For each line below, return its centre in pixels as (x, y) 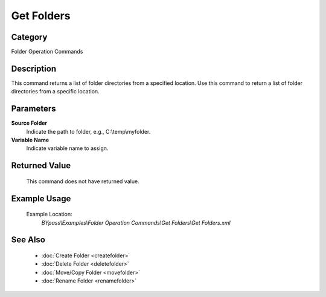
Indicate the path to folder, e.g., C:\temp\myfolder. (88, 131)
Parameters (34, 109)
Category (29, 37)
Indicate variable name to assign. (67, 148)
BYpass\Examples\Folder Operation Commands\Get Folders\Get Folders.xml (136, 222)
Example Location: (49, 214)
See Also (28, 240)
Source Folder (29, 123)
